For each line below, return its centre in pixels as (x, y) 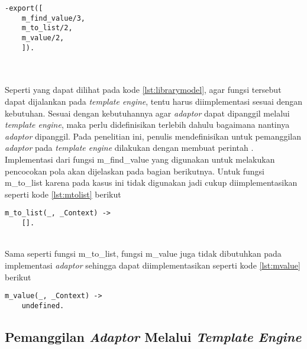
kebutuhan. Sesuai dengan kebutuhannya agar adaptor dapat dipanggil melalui (147, 113)
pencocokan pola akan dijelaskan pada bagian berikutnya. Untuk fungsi (135, 171)
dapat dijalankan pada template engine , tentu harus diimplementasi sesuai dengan (154, 101)
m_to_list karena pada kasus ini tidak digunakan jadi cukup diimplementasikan (151, 182)
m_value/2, (43, 38)
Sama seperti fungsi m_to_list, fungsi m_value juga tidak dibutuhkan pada (143, 253)
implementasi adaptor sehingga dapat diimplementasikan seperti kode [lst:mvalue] (153, 265)
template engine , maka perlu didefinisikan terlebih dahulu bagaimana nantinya (147, 125)
